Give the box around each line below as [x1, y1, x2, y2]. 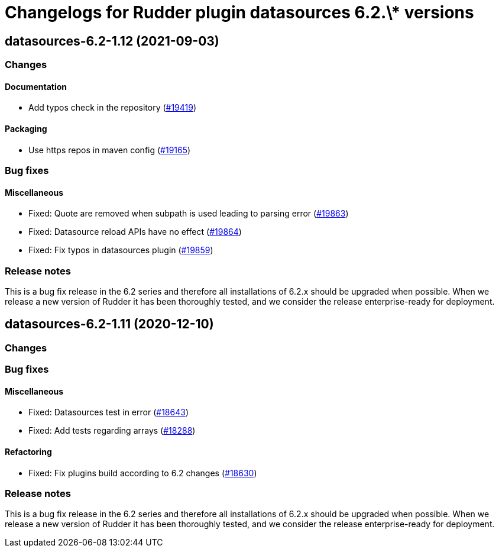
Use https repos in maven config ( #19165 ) [28, 144, 191, 155]
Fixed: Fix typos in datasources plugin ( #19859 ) [28, 245, 213, 256]
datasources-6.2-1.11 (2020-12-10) [5, 317, 214, 332]
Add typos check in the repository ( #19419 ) [28, 102, 197, 113]
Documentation [5, 81, 67, 92]
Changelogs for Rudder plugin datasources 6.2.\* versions [5, 2, 474, 22]
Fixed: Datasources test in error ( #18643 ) [28, 407, 189, 418]
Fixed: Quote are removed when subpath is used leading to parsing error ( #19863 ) [28, 208, 349, 219]
